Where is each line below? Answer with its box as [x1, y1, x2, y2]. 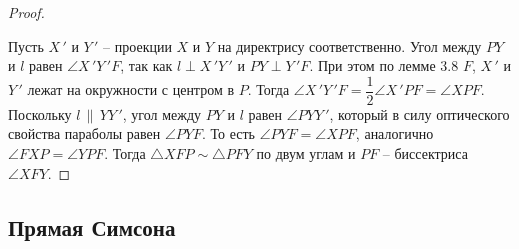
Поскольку [8, 103, 72, 124]
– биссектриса [382, 143, 468, 164]
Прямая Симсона [8, 211, 176, 242]
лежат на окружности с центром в [27, 79, 235, 100]
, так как [120, 55, 173, 76]
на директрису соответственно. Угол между [217, 35, 482, 56]
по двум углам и [256, 143, 356, 164]
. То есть [201, 123, 255, 144]
